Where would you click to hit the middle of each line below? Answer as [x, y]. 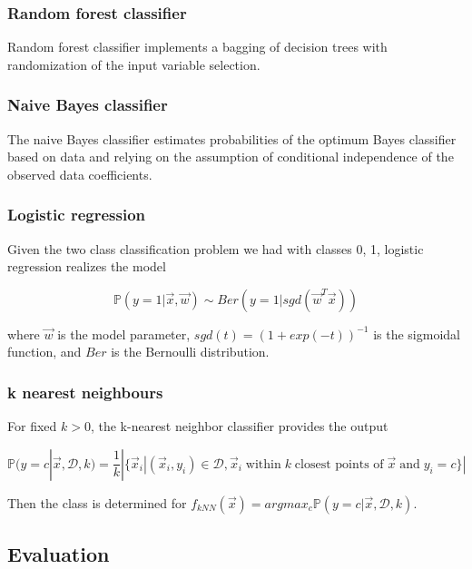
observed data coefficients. [80, 174]
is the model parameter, [124, 334]
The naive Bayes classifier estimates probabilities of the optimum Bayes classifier [232, 138]
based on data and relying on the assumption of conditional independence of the [231, 157]
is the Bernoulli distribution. [190, 352]
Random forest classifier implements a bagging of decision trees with [197, 47]
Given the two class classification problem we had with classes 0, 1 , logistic [216, 248]
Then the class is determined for [97, 502]
